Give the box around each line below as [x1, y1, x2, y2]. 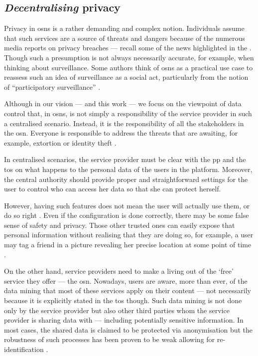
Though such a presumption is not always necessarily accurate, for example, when [4, 52, 254, 62]
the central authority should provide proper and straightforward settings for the [4, 174, 248, 184]
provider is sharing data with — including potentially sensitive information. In [4, 315, 244, 325]
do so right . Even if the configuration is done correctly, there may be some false [4, 210, 249, 220]
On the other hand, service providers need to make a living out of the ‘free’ [4, 266, 234, 276]
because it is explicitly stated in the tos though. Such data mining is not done [4, 295, 242, 306]
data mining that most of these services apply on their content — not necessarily [4, 285, 251, 296]
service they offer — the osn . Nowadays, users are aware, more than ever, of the [4, 275, 248, 286]
